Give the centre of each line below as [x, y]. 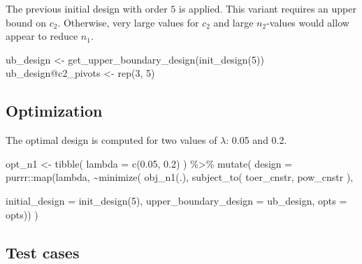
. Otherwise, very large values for [128, 22]
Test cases [43, 252]
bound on [26, 22]
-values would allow [308, 22]
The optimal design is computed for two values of [111, 140]
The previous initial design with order [87, 8]
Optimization [54, 111]
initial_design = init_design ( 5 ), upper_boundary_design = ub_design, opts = [176, 200]
